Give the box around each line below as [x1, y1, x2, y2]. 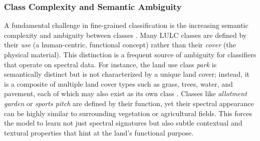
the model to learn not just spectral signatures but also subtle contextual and [4, 118, 242, 128]
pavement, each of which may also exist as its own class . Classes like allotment [4, 88, 247, 99]
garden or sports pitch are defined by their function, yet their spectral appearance [4, 98, 254, 108]
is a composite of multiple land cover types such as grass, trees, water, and [4, 78, 233, 89]
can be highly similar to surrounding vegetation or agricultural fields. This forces [4, 108, 252, 118]
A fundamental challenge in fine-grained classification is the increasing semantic [4, 20, 248, 30]
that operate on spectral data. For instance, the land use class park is [4, 59, 217, 69]
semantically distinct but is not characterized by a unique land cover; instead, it [4, 69, 250, 79]
